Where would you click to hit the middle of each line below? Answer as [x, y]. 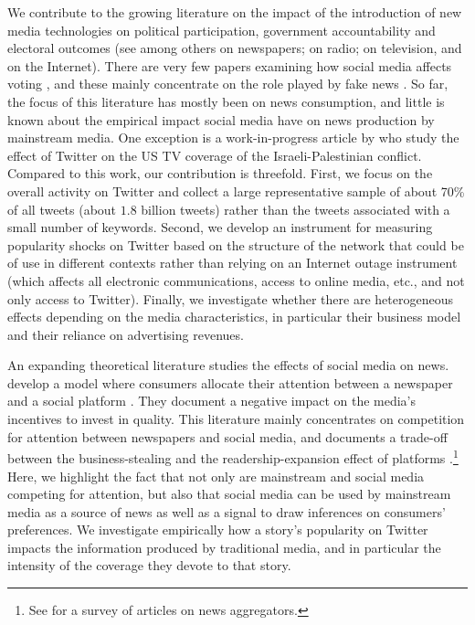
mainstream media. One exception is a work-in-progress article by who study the [233, 138]
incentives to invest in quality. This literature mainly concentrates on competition [236, 419]
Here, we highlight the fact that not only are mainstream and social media [216, 476]
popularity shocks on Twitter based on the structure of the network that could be [236, 244]
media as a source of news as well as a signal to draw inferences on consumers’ [227, 511]
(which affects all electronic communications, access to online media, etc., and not [236, 280]
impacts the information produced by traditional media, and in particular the [224, 547]
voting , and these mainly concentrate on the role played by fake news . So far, [228, 84]
